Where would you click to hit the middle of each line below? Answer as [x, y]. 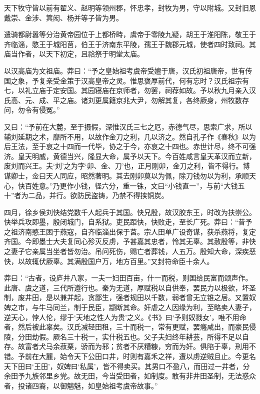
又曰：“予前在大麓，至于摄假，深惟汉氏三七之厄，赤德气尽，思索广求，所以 [128, 126]
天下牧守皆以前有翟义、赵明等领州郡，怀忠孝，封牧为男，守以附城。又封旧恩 [130, 7]
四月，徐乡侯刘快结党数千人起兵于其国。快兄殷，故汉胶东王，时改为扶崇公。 [130, 212]
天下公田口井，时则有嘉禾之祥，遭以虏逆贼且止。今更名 [165, 356]
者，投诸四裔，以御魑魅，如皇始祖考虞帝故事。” [81, 385]
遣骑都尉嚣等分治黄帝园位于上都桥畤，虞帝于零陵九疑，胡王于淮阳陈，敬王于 [130, 34]
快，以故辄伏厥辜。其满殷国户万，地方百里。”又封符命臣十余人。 [109, 261]
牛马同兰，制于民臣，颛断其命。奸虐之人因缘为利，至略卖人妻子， [147, 307]
